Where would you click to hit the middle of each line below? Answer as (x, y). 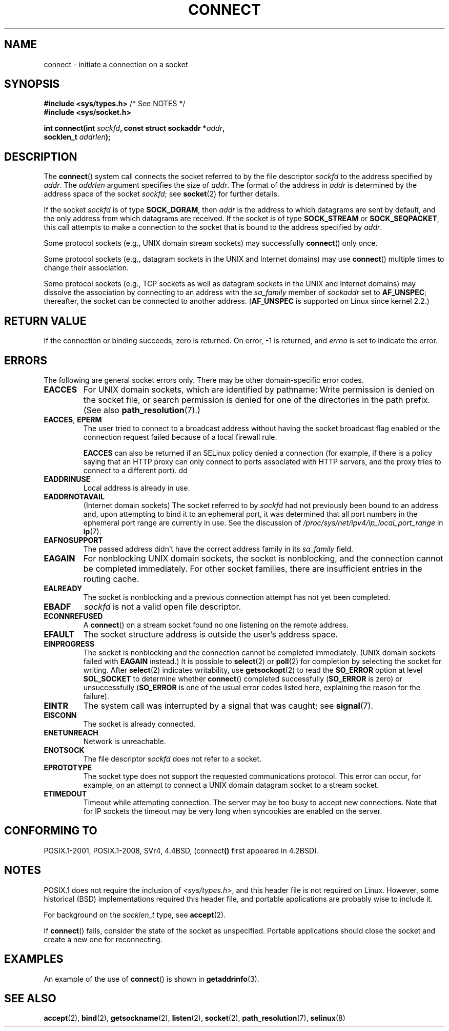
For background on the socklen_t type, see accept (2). (135, 915)
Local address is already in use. (137, 488)
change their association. (86, 268)
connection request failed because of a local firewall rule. (180, 437)
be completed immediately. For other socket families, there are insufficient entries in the (253, 568)
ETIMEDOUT (65, 793)
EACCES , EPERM (73, 419)
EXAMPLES (34, 959)
